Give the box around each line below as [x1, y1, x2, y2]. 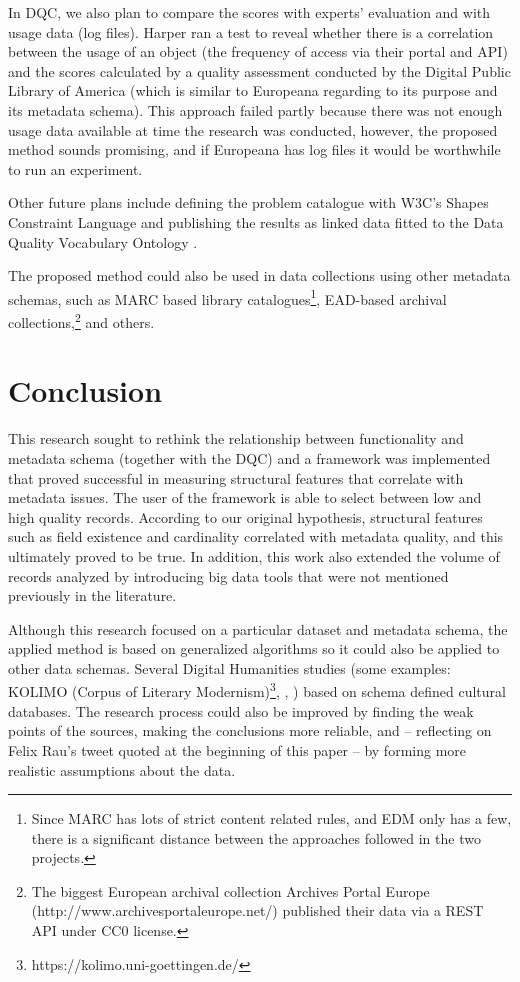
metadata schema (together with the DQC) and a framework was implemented [8, 447, 491, 468]
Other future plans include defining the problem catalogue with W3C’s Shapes [8, 192, 489, 213]
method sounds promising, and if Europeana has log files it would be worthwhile [8, 139, 501, 160]
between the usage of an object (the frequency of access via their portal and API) [8, 41, 508, 62]
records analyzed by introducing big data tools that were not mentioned [8, 565, 449, 586]
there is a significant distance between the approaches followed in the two [31, 827, 481, 848]
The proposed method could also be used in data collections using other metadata [8, 265, 511, 286]
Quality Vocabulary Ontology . [8, 231, 198, 252]
